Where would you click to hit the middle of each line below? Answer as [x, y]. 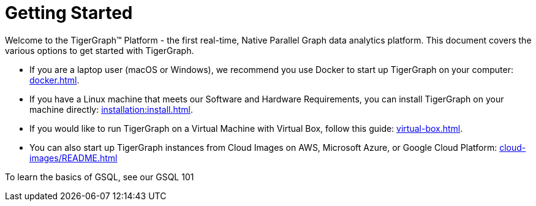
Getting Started [69, 13]
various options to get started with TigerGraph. [100, 50]
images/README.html [74, 158]
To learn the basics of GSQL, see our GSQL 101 [100, 177]
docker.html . [55, 80]
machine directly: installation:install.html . [111, 109]
